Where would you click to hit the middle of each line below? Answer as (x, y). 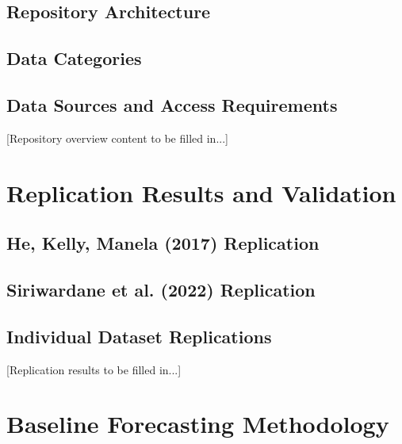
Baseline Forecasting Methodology (198, 424)
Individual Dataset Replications (139, 336)
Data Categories (74, 58)
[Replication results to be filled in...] (94, 369)
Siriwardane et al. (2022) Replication (161, 289)
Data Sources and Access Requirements (172, 104)
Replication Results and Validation (201, 192)
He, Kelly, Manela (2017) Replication (163, 243)
